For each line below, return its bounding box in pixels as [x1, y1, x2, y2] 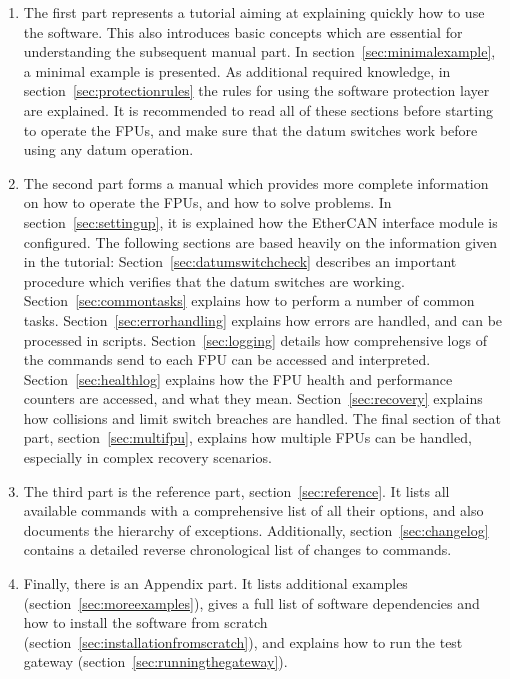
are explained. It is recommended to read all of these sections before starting [23, 99, 493, 120]
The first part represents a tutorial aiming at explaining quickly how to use [23, 2, 485, 22]
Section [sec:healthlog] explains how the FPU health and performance [23, 368, 453, 389]
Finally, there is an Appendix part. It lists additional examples [23, 573, 408, 594]
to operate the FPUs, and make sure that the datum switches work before [23, 119, 478, 140]
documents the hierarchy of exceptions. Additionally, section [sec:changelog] [23, 519, 489, 540]
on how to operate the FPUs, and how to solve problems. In [23, 192, 392, 213]
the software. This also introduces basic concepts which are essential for [23, 21, 463, 42]
